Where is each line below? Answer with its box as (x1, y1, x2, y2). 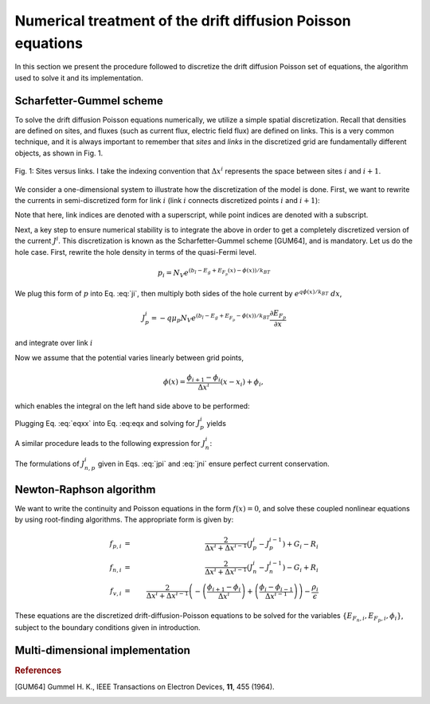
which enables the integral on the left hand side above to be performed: (14, 401, 250, 411)
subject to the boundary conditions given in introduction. (14, 623, 201, 632)
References (14, 665, 62, 676)
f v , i (110, 586, 123, 597)
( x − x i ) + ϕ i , (220, 377, 264, 388)
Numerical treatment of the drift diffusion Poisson (14, 12, 351, 29)
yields (206, 418, 227, 428)
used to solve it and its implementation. (14, 72, 143, 83)
